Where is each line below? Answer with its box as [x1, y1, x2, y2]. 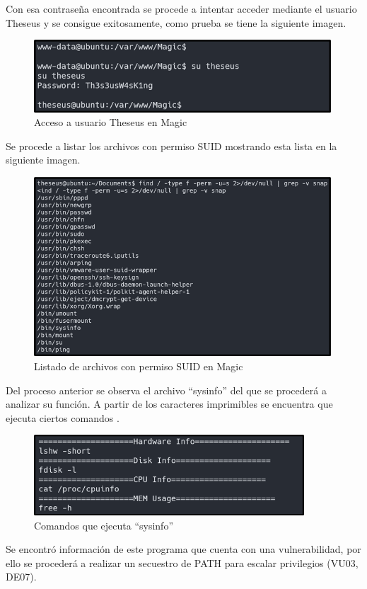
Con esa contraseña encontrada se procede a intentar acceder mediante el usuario [6, 1, 357, 16]
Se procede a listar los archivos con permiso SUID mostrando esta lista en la [6, 138, 337, 153]
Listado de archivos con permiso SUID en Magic [34, 359, 243, 374]
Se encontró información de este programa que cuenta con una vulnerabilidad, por [6, 542, 361, 556]
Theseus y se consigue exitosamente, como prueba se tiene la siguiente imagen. [6, 15, 346, 30]
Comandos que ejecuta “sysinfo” [34, 517, 173, 532]
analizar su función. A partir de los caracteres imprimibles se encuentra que [6, 396, 333, 411]
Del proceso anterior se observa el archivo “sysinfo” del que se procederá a [6, 382, 327, 397]
